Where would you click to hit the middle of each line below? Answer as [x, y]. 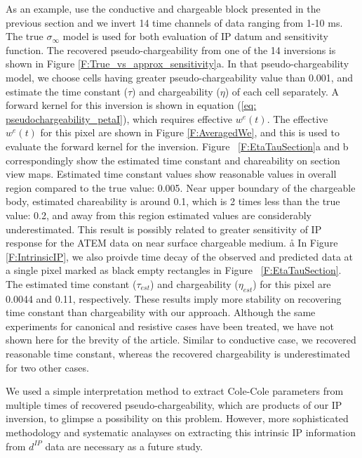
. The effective [297, 118]
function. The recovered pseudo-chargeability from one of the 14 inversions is [171, 50]
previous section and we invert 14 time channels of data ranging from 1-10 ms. [174, 22]
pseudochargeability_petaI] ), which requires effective [119, 118]
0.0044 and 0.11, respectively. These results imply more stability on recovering [174, 298]
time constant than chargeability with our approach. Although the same [161, 312]
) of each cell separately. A [282, 91]
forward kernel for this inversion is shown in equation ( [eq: [131, 105]
